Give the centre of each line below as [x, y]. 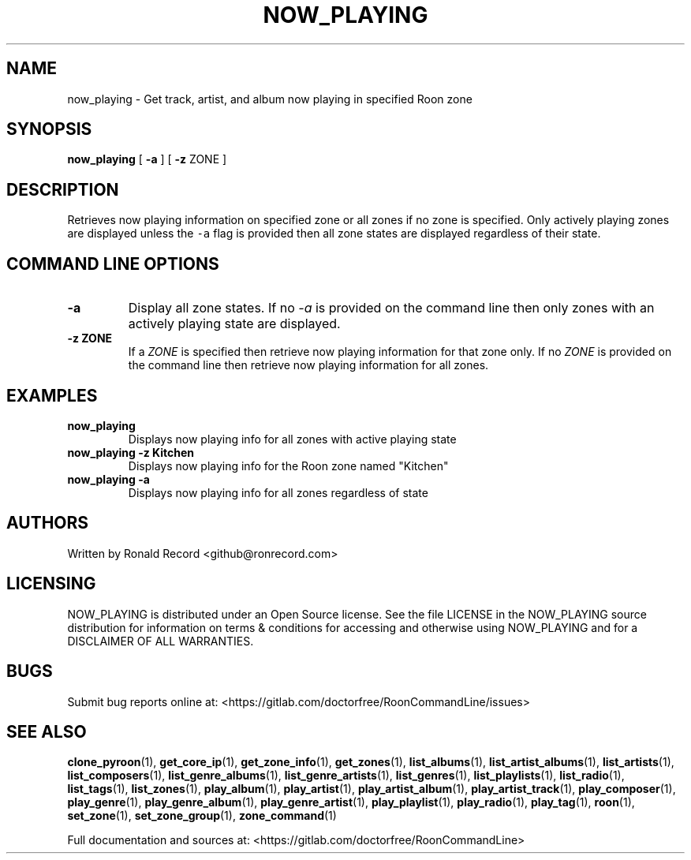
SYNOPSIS [49, 129]
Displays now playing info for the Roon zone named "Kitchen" [288, 466]
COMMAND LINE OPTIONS [113, 264]
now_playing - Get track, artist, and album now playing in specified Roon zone [270, 99]
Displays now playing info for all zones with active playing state [292, 439]
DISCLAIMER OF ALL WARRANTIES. [161, 641]
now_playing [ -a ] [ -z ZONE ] [147, 159]
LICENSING [51, 584]
